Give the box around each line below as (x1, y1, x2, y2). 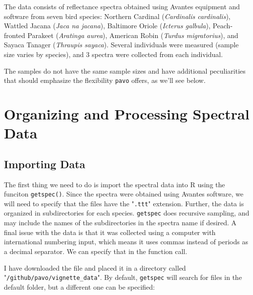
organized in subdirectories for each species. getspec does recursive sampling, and (4, 208, 250, 218)
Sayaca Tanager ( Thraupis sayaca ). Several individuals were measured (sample (4, 39, 239, 50)
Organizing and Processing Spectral (4, 104, 250, 123)
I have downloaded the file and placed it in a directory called (4, 262, 186, 273)
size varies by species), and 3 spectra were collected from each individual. (4, 49, 223, 59)
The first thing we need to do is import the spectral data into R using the (4, 179, 225, 189)
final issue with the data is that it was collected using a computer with (4, 227, 216, 237)
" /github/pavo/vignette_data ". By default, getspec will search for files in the (4, 272, 242, 282)
